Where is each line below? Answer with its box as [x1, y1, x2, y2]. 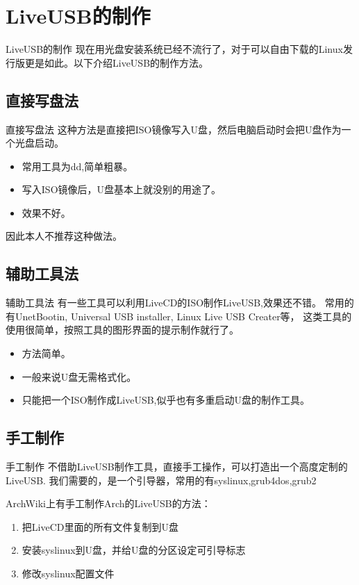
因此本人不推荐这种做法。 [6, 229, 122, 243]
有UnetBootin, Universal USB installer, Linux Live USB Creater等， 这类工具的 [6, 308, 352, 323]
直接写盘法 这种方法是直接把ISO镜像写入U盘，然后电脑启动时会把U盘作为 [6, 122, 342, 136]
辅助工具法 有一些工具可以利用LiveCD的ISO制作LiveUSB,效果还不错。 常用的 [6, 295, 354, 310]
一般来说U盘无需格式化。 [22, 369, 137, 384]
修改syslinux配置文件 [22, 566, 115, 581]
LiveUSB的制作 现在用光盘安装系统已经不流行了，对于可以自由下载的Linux [6, 42, 343, 56]
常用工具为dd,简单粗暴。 [22, 158, 133, 173]
